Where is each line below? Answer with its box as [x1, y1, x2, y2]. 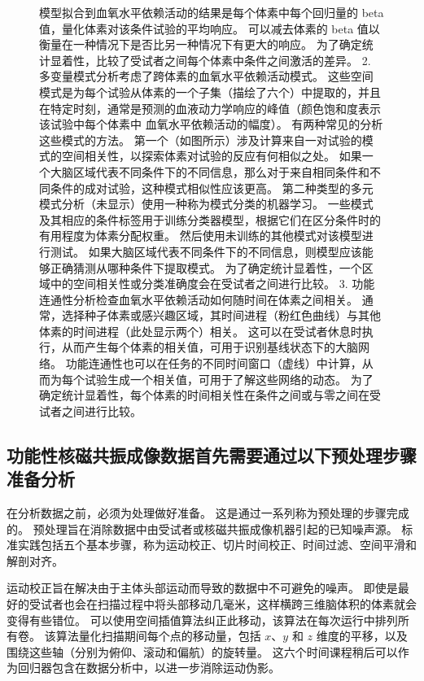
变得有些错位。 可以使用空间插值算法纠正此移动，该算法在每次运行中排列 [7, 611, 398, 628]
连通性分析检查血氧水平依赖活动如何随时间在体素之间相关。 [39, 290, 358, 308]
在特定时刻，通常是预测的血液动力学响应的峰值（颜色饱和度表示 [39, 99, 381, 116]
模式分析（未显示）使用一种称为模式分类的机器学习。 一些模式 [39, 195, 374, 212]
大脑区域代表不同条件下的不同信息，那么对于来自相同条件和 [50, 163, 369, 180]
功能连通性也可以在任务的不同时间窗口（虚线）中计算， [65, 355, 362, 372]
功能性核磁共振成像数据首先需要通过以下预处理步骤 [7, 442, 417, 467]
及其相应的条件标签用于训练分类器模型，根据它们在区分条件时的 [39, 211, 381, 228]
